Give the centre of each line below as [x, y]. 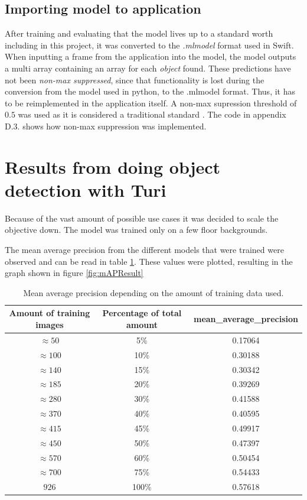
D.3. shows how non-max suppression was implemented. [106, 126]
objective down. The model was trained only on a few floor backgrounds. [136, 230]
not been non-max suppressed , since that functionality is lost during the [135, 79]
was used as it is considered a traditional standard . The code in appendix [152, 114]
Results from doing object [113, 166]
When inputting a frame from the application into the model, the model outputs [151, 56]
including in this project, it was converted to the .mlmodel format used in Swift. [149, 45]
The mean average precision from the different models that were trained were [144, 250]
